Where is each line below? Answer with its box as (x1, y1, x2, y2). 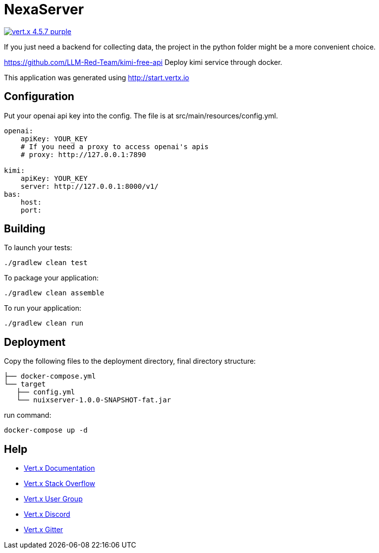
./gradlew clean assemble (4, 289, 105, 297)
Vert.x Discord (24, 510, 70, 519)
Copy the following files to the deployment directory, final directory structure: (4, 357, 256, 366)
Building (4, 222, 46, 235)
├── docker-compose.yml (4, 372, 96, 381)
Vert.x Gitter (24, 525, 63, 534)
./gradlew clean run (4, 319, 84, 328)
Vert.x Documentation (24, 464, 95, 473)
